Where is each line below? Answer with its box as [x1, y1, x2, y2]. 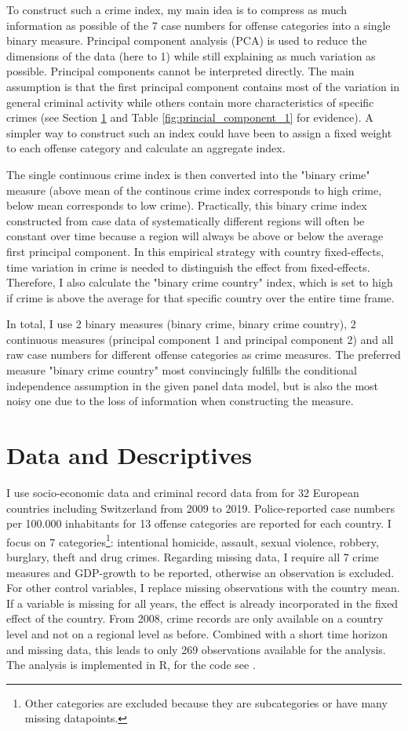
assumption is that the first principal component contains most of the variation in [6, 78, 400, 94]
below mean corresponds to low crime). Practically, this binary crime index [6, 197, 367, 214]
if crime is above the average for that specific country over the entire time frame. [6, 289, 395, 305]
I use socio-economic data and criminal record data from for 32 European [6, 484, 359, 500]
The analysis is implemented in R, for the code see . [6, 656, 256, 673]
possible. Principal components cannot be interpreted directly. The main [6, 63, 355, 79]
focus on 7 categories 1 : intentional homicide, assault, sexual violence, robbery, [6, 531, 379, 550]
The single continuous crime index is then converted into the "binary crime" [6, 166, 370, 182]
